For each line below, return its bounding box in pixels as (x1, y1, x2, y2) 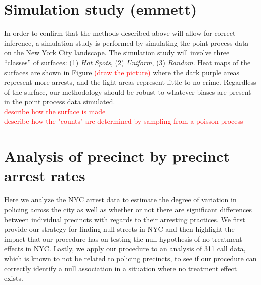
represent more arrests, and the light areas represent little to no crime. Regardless (4, 77, 256, 87)
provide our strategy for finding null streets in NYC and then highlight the (4, 224, 235, 234)
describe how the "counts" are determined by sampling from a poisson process (4, 116, 243, 126)
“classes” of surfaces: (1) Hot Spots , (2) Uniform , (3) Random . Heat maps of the (4, 57, 251, 67)
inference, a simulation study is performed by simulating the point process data (4, 37, 249, 48)
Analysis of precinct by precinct (4, 146, 230, 166)
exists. (4, 273, 23, 283)
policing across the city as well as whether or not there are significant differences (4, 204, 252, 214)
